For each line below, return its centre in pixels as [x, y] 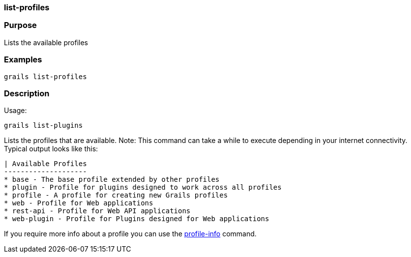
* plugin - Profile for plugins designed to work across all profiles [143, 187]
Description [27, 93]
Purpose [20, 25]
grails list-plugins [44, 126]
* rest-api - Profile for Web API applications [97, 211]
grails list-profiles [45, 76]
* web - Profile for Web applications [79, 203]
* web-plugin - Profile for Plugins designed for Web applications [137, 219]
